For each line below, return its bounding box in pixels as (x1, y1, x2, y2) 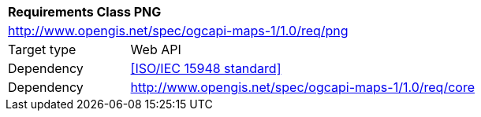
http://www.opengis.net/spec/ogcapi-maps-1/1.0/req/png (8, 23, 349, 38)
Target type (8, 42, 76, 57)
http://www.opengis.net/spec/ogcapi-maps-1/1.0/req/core (130, 79, 475, 95)
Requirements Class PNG (8, 4, 162, 20)
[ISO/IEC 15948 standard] (130, 60, 282, 76)
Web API (130, 42, 181, 57)
